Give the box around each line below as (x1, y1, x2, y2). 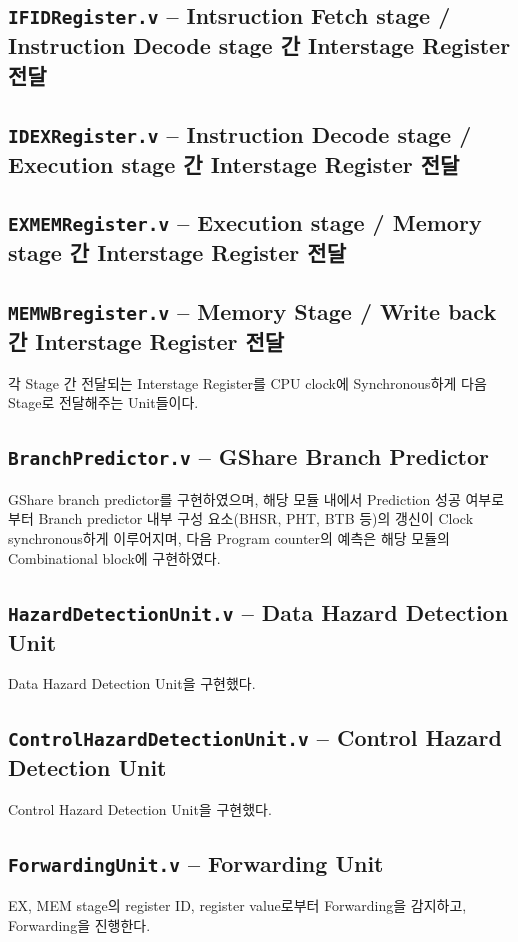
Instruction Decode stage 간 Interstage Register (8, 30, 511, 61)
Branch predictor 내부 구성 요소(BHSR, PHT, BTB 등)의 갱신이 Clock (38, 508, 474, 529)
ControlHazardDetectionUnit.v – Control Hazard (8, 722, 502, 753)
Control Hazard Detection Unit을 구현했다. (8, 799, 272, 820)
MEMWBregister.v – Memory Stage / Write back (8, 296, 497, 327)
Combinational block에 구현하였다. (8, 547, 221, 568)
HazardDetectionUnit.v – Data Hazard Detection (8, 596, 509, 627)
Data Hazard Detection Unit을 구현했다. (8, 673, 256, 694)
